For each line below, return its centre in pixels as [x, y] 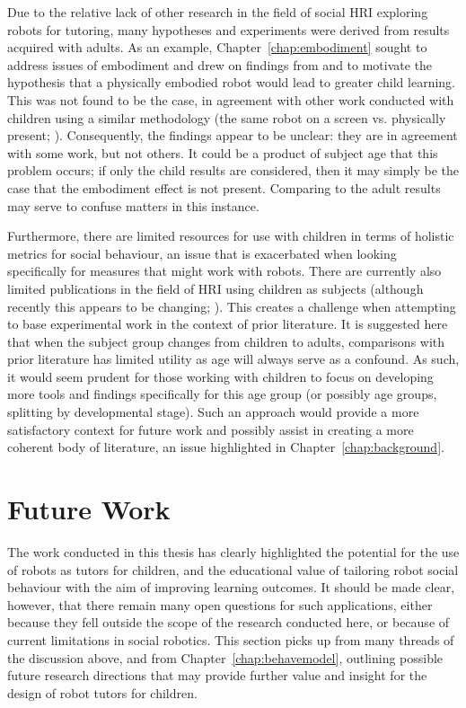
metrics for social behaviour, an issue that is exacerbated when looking [202, 253]
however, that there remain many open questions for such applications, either [220, 604]
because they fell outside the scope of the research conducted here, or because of [229, 622]
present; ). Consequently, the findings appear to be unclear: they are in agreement [233, 135]
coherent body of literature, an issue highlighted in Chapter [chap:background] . [226, 447]
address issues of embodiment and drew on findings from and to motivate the [220, 64]
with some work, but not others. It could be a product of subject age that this [223, 152]
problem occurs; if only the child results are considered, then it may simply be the [233, 170]
